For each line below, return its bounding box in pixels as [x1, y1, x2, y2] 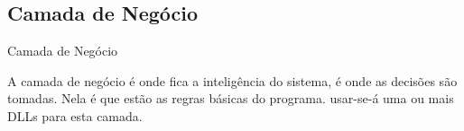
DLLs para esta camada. [7, 106, 143, 125]
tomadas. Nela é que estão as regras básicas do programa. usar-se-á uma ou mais [7, 89, 454, 108]
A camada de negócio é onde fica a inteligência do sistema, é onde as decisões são [7, 71, 458, 90]
